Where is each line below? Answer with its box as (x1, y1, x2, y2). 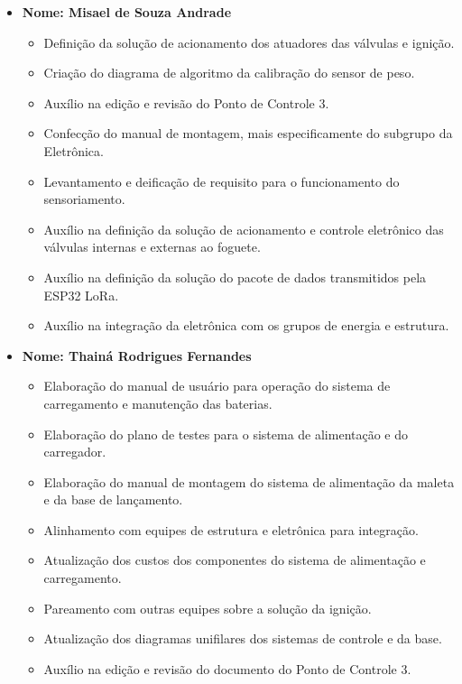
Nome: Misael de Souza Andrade (22, 3, 232, 21)
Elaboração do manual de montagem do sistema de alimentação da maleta (43, 472, 455, 491)
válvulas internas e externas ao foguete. (43, 237, 261, 256)
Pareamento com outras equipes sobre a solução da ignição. (43, 598, 372, 617)
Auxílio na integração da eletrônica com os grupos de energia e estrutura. (43, 316, 449, 335)
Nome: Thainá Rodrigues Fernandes (22, 346, 252, 365)
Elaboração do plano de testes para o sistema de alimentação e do (43, 424, 409, 443)
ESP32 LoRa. (43, 285, 119, 304)
